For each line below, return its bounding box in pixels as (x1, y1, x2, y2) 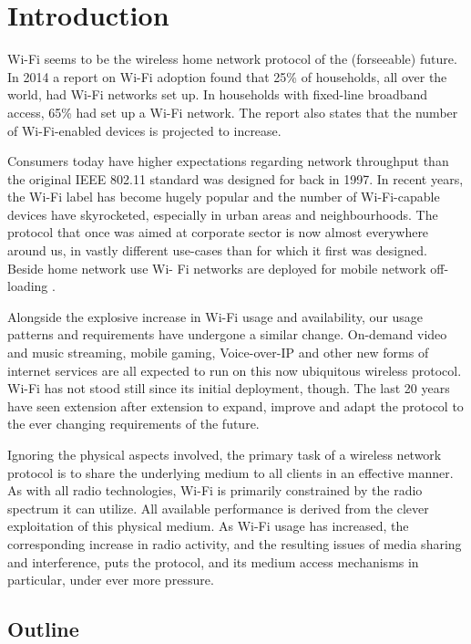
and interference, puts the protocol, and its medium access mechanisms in (7, 552, 419, 571)
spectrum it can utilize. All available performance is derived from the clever (7, 498, 429, 517)
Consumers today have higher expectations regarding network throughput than (7, 151, 449, 171)
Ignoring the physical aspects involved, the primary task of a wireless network (7, 445, 442, 463)
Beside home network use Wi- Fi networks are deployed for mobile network (7, 258, 426, 277)
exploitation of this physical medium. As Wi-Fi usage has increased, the (7, 516, 409, 535)
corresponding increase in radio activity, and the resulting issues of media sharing (7, 534, 462, 553)
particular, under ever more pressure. (7, 570, 214, 589)
